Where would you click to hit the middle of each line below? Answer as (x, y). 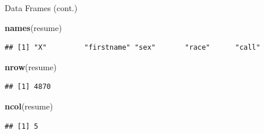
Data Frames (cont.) (41, 8)
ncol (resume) (29, 106)
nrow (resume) (31, 66)
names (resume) (33, 27)
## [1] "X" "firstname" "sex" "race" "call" (133, 48)
